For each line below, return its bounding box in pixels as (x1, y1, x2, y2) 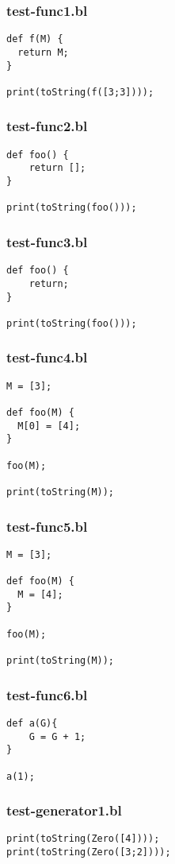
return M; (17, 46, 69, 58)
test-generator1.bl (6, 800, 122, 820)
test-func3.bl (6, 231, 88, 251)
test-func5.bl (6, 516, 88, 536)
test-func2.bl (6, 116, 88, 136)
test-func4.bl (6, 347, 88, 367)
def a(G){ (6, 717, 58, 729)
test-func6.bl (6, 684, 88, 704)
